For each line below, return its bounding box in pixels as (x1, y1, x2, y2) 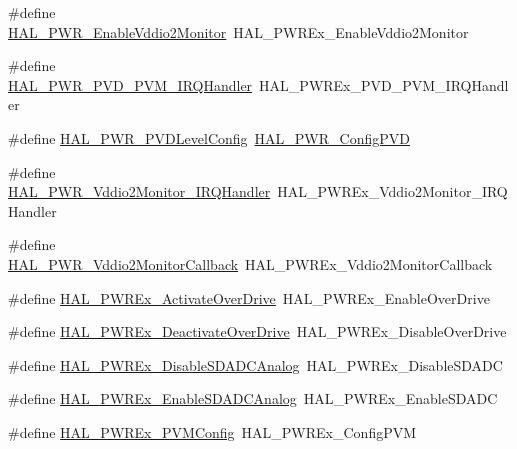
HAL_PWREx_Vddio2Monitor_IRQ (277, 181, 508, 202)
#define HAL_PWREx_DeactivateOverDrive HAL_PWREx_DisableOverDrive (8, 321, 507, 342)
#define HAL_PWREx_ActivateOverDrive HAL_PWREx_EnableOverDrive (8, 287, 490, 308)
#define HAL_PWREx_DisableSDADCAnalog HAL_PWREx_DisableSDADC (8, 354, 503, 375)
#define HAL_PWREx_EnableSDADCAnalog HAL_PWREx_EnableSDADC (8, 388, 498, 409)
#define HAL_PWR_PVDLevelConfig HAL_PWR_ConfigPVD (8, 127, 410, 148)
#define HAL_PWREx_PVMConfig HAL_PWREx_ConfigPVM (8, 421, 417, 442)
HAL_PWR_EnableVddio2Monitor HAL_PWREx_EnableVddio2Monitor (8, 21, 469, 42)
